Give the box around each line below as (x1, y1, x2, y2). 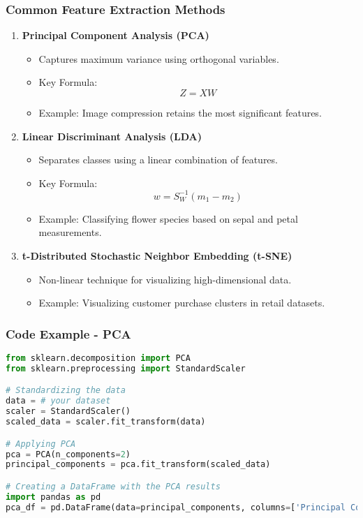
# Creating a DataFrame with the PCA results (6, 481, 221, 491)
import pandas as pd (6, 491, 101, 502)
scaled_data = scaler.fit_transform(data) (6, 417, 206, 427)
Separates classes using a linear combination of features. (38, 152, 278, 167)
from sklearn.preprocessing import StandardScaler (6, 363, 246, 373)
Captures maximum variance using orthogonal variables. (38, 51, 279, 66)
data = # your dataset (6, 396, 111, 406)
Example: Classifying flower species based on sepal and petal (38, 211, 298, 225)
